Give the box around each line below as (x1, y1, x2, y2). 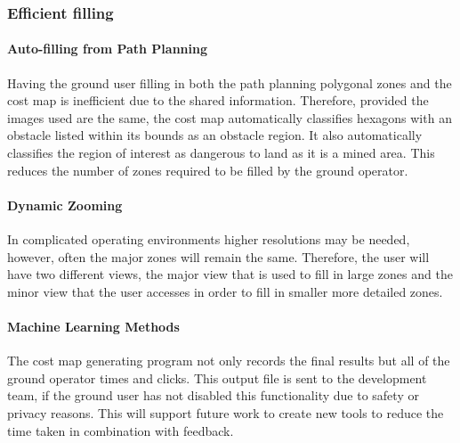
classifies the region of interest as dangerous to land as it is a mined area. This (7, 144, 435, 162)
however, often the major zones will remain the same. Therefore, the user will (7, 247, 430, 266)
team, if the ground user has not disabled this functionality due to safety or (7, 386, 419, 405)
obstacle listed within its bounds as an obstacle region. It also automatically (7, 126, 423, 144)
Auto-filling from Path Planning (7, 39, 208, 58)
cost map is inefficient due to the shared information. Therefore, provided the (7, 91, 429, 110)
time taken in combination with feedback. (7, 421, 234, 439)
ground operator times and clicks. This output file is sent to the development (7, 368, 427, 387)
